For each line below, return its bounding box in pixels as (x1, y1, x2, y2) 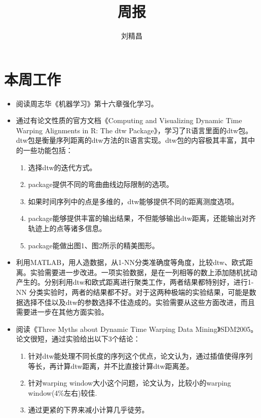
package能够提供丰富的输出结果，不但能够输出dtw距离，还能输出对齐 (28, 213, 256, 223)
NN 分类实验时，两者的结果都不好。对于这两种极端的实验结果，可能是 (16, 286, 249, 297)
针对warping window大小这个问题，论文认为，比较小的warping (28, 377, 231, 388)
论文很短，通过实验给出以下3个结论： (16, 333, 140, 344)
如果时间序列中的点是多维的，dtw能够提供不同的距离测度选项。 (28, 196, 239, 206)
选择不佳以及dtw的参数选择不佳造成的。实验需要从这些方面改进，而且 (23, 296, 255, 307)
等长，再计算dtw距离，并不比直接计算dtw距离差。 (28, 360, 194, 371)
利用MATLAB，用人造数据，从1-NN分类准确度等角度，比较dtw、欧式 (16, 257, 246, 268)
